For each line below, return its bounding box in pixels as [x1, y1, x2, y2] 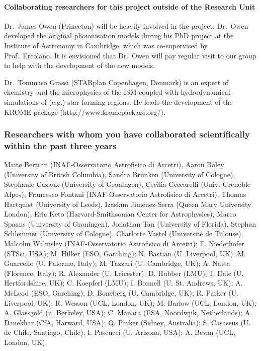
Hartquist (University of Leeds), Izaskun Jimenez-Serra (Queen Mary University [4, 198, 251, 209]
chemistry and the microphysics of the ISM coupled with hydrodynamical [4, 87, 230, 97]
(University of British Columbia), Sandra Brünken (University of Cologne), [4, 169, 235, 179]
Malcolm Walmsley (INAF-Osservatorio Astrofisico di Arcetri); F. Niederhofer [4, 238, 244, 249]
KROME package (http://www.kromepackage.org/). [4, 106, 165, 117]
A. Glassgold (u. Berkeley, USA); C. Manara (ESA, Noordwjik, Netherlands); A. [4, 307, 252, 318]
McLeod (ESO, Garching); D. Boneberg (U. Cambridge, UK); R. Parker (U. [4, 288, 239, 298]
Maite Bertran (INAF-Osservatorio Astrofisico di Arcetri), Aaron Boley [4, 159, 224, 170]
